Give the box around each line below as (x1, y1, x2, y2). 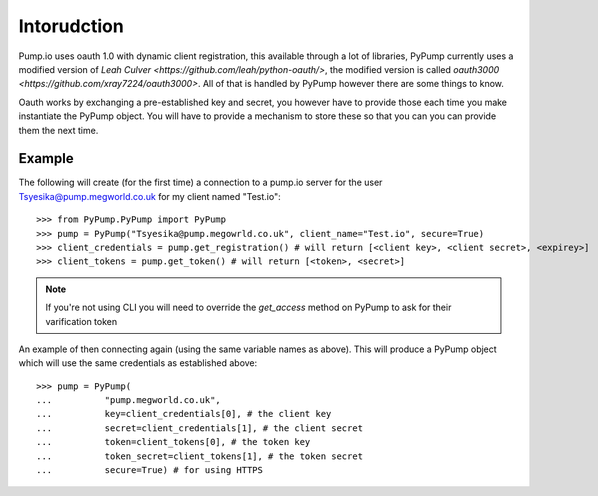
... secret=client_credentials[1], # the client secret (36, 422, 364, 434)
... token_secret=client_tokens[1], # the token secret (36, 450, 364, 462)
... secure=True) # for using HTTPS (36, 465, 264, 476)
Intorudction (18, 15, 124, 37)
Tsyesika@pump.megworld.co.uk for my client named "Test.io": (18, 190, 281, 202)
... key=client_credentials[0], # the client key (36, 408, 332, 420)
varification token (45, 315, 118, 327)
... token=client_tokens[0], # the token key (36, 436, 311, 448)
